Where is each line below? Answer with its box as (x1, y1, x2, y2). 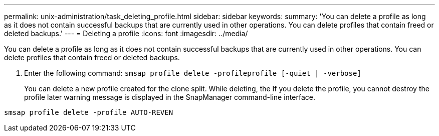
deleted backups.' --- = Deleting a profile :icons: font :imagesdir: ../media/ (4, 29, 248, 38)
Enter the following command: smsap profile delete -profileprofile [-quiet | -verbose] (24, 69, 361, 77)
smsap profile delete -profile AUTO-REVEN (4, 108, 173, 116)
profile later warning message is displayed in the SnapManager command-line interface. (24, 93, 315, 101)
